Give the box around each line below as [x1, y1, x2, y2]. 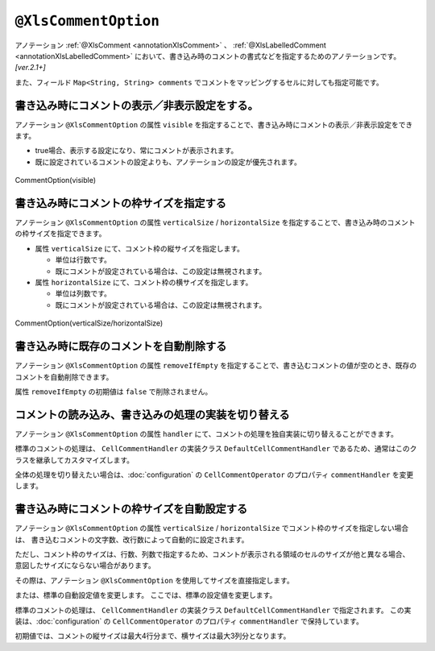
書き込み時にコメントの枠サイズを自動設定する [14, 502, 248, 516]
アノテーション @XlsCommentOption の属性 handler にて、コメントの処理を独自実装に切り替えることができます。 [14, 429, 399, 438]
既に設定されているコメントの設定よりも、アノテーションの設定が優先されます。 [35, 157, 301, 167]
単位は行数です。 [55, 255, 112, 265]
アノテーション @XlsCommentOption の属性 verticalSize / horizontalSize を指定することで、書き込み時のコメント [14, 218, 416, 227]
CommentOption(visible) [14, 176, 97, 185]
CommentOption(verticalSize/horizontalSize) [14, 318, 164, 328]
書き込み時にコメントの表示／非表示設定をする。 [14, 98, 259, 112]
